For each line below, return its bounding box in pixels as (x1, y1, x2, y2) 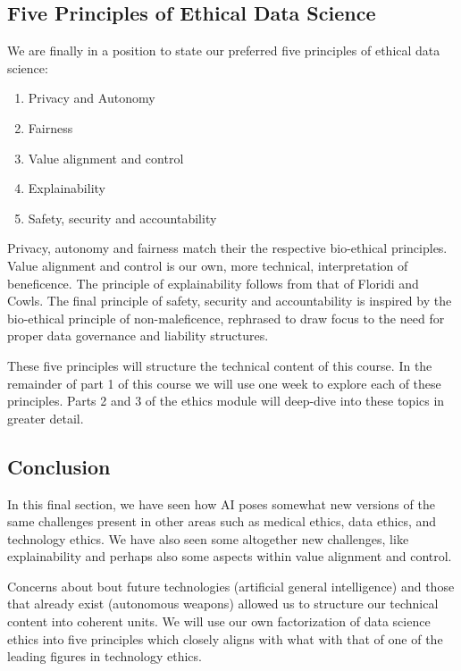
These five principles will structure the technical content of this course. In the (7, 356, 432, 374)
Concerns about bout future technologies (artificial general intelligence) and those (7, 576, 455, 595)
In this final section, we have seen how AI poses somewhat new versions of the (7, 494, 435, 513)
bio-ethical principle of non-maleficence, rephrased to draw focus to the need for (7, 308, 445, 327)
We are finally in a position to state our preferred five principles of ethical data (7, 41, 440, 60)
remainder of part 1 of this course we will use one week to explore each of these (7, 373, 441, 392)
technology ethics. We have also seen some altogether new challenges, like (7, 529, 409, 548)
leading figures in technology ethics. (7, 647, 202, 666)
